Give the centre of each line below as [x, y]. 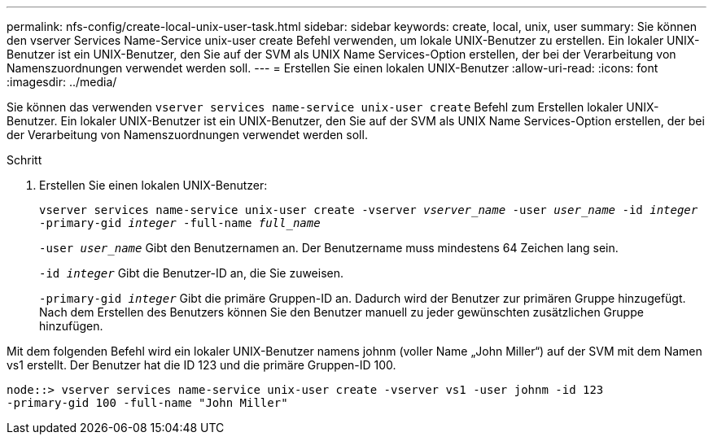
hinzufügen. [71, 326]
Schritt [24, 160]
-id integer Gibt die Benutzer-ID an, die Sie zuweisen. [192, 273]
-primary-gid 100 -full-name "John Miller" [147, 403]
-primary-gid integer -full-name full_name [180, 223]
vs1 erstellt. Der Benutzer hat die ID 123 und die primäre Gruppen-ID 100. [201, 365]
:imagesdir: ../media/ [62, 82]
